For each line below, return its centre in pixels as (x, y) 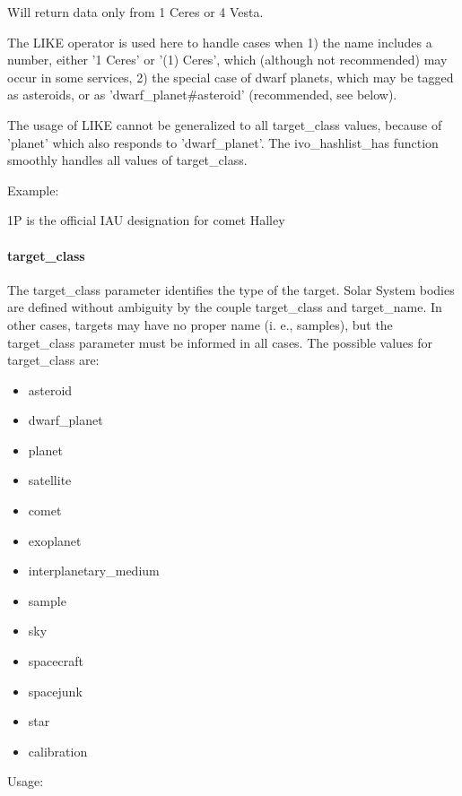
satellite (50, 480)
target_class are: (53, 360)
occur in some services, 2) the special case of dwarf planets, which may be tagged (231, 77)
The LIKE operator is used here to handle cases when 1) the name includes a (220, 42)
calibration (58, 751)
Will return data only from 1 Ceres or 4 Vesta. (135, 12)
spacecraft (56, 661)
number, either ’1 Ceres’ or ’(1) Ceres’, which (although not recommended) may (227, 60)
